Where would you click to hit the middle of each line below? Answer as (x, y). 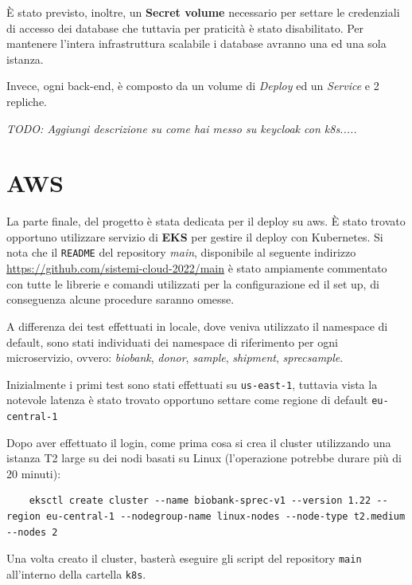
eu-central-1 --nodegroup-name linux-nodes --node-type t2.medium (226, 517)
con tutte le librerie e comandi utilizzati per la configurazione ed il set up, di (193, 283)
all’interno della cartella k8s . (76, 573)
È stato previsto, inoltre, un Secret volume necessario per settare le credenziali (203, 12)
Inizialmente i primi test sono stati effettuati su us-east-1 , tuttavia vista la (192, 384)
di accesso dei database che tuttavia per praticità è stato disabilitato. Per (185, 27)
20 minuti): (34, 473)
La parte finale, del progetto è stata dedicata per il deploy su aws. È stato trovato (206, 221)
